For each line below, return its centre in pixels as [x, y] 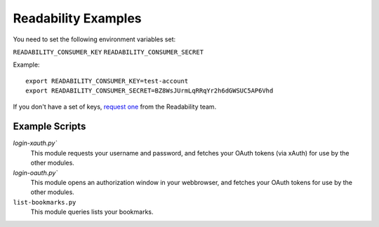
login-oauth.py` [35, 172]
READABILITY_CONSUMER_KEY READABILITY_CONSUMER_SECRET [108, 52]
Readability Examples [77, 18]
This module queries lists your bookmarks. [92, 212]
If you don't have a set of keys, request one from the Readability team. [115, 106]
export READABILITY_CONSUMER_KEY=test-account [107, 81]
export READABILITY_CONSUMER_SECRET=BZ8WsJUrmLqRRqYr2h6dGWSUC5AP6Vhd [149, 91]
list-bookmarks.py [45, 202]
